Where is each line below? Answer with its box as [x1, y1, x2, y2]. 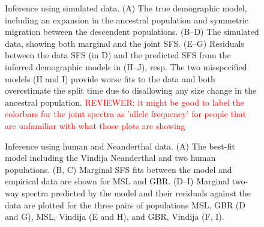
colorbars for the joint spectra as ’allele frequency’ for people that [5, 107, 247, 120]
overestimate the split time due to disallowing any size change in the [5, 84, 257, 97]
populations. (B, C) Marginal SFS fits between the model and [5, 163, 232, 175]
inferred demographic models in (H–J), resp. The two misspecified [5, 60, 247, 73]
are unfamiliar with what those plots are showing [5, 119, 185, 132]
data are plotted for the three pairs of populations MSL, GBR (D [5, 198, 246, 211]
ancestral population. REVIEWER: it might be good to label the [5, 95, 244, 108]
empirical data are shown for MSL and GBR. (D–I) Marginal [5, 175, 230, 187]
